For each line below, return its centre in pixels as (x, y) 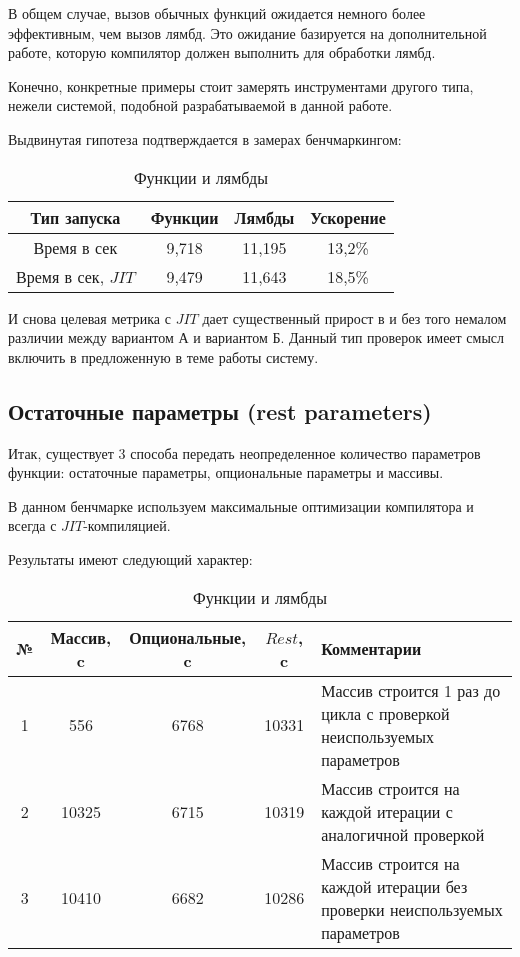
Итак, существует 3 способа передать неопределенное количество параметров (244, 452)
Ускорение (348, 217)
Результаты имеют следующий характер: (130, 558)
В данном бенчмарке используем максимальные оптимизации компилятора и (241, 505)
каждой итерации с (387, 811)
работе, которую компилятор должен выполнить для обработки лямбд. (222, 52)
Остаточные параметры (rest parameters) (220, 410)
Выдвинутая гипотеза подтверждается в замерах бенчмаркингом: (205, 138)
